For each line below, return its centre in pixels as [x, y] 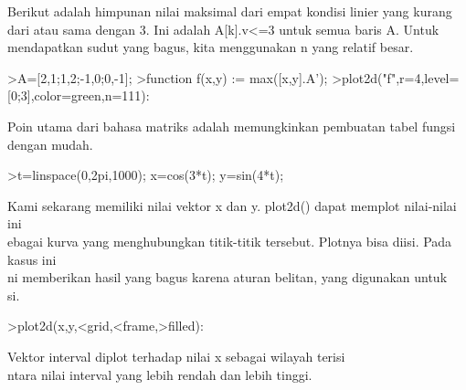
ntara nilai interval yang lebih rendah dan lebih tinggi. [160, 374]
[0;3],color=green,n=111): [79, 95]
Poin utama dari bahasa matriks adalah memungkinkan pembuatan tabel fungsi [232, 126]
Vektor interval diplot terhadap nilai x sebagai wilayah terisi [176, 356]
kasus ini [32, 259]
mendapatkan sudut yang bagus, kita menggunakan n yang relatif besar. [211, 47]
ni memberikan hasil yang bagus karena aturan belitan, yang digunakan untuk [228, 277]
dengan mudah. [50, 144]
